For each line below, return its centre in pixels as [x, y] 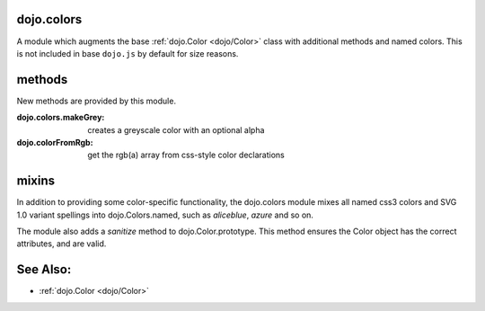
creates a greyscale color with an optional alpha [176, 129]
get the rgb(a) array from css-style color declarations [186, 155]
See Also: [44, 270]
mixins [36, 181]
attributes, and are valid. [62, 244]
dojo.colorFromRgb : [55, 142]
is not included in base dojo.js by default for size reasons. [128, 53]
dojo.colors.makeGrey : [61, 118]
